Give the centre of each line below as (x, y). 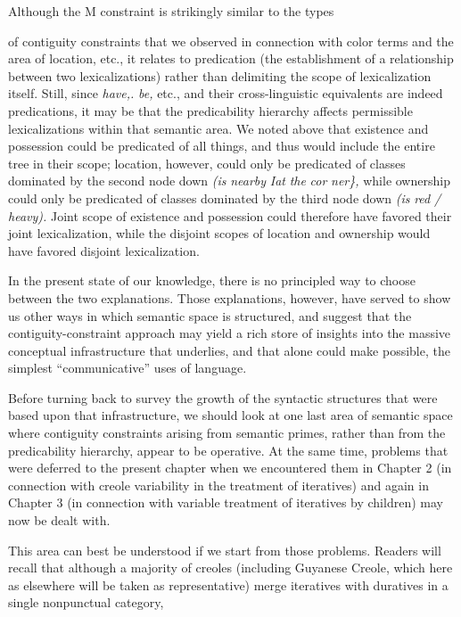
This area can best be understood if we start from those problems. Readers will (225, 550)
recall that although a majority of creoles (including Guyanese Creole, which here (230, 568)
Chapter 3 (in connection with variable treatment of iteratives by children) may (226, 502)
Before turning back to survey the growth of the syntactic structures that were (223, 397)
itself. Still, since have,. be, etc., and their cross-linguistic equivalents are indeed (226, 93)
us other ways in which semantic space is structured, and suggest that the (210, 315)
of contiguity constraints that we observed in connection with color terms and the (231, 41)
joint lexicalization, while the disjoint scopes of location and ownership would (219, 233)
